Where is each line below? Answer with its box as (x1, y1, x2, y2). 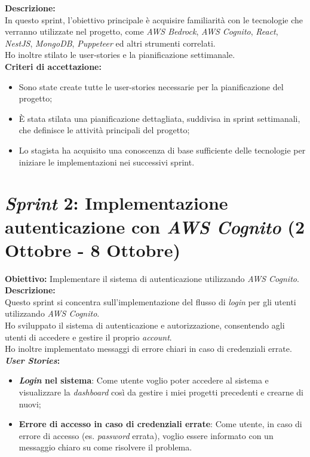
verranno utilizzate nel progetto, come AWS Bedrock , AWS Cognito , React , (5, 25, 278, 38)
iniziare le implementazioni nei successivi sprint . (19, 155, 195, 168)
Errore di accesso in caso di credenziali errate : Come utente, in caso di (19, 418, 302, 430)
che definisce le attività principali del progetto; (19, 124, 190, 136)
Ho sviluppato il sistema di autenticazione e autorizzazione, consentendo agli (5, 319, 285, 331)
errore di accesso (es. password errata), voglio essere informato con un (19, 429, 274, 441)
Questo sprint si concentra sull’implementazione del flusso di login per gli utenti (5, 295, 296, 308)
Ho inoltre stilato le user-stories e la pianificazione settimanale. (5, 48, 235, 61)
